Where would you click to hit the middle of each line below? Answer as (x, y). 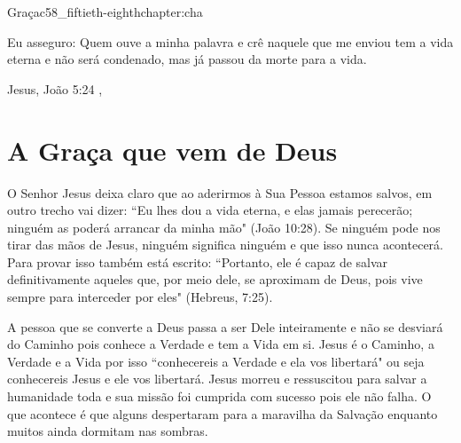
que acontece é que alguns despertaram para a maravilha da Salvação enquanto (223, 413)
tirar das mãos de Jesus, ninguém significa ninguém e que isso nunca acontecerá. (225, 245)
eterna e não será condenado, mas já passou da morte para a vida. (187, 59)
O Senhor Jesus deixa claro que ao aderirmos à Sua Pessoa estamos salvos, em (220, 192)
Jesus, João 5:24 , (55, 88)
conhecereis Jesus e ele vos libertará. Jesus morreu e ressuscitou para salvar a (217, 379)
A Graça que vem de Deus (172, 150)
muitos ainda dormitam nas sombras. (108, 431)
